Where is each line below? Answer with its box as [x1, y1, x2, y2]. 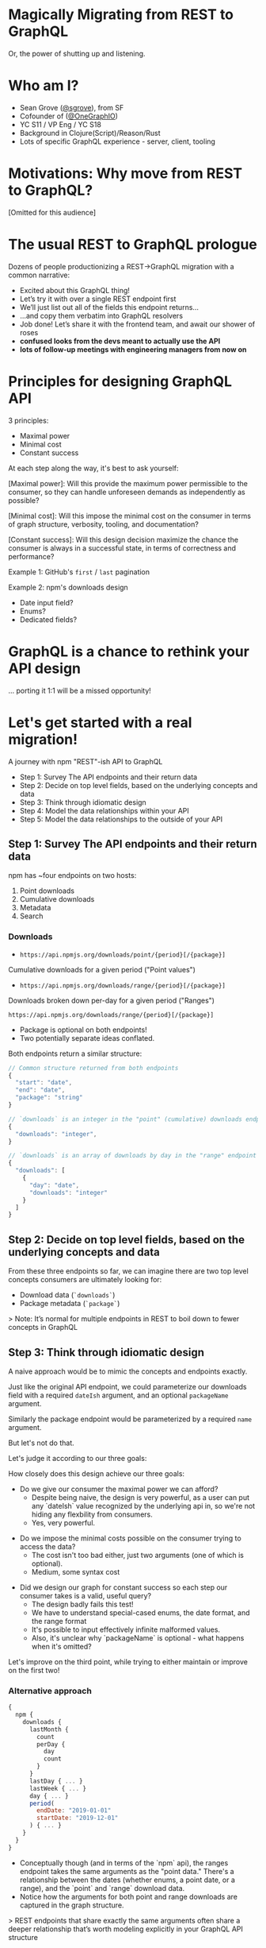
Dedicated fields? [19, 614, 78, 624]
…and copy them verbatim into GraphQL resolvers [19, 311, 184, 320]
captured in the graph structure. [19, 1900, 124, 1910]
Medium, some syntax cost [31, 1567, 120, 1576]
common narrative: [8, 270, 70, 280]
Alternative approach [8, 1685, 93, 1696]
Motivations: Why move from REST [8, 164, 243, 183]
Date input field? [19, 597, 74, 607]
